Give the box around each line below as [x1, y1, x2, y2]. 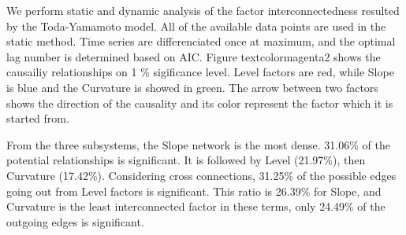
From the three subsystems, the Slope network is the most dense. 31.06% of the [6, 136, 390, 152]
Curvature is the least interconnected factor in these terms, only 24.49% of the [6, 198, 386, 215]
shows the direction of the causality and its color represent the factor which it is [6, 94, 393, 111]
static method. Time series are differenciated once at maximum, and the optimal [6, 33, 396, 50]
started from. [6, 110, 69, 127]
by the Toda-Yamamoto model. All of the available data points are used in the [6, 17, 386, 34]
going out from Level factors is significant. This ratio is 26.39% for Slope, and [6, 182, 382, 199]
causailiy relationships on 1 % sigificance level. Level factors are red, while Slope [6, 64, 394, 80]
